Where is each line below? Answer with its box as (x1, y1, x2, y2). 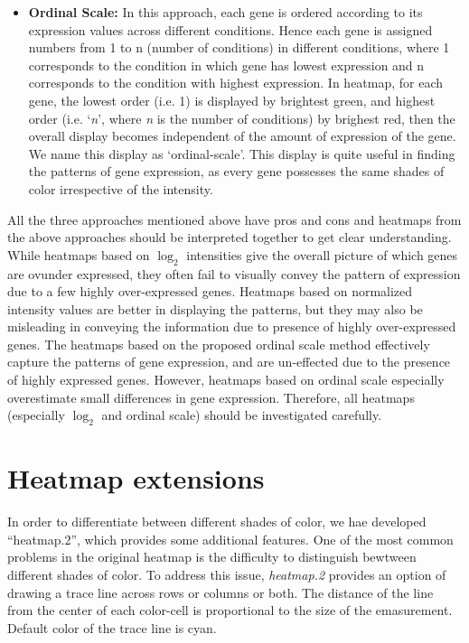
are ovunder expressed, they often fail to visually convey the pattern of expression (7, 264, 461, 283)
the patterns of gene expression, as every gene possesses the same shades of (28, 162, 445, 181)
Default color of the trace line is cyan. (7, 618, 217, 637)
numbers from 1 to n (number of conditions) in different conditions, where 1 (28, 38, 450, 57)
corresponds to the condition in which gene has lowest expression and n (28, 55, 425, 74)
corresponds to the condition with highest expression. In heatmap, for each (28, 73, 444, 92)
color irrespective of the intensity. (28, 179, 213, 198)
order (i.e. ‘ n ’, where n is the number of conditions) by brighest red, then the (28, 108, 455, 127)
